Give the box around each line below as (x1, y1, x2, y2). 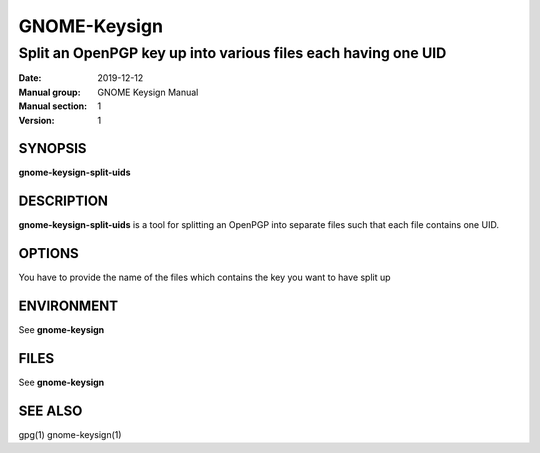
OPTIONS (18, 245, 79, 262)
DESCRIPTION (18, 193, 109, 210)
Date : (18, 72, 42, 84)
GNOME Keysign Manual (97, 86, 199, 98)
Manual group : (18, 86, 81, 98)
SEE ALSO (18, 402, 83, 419)
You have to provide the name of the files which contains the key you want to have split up (18, 271, 391, 284)
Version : (18, 114, 55, 126)
